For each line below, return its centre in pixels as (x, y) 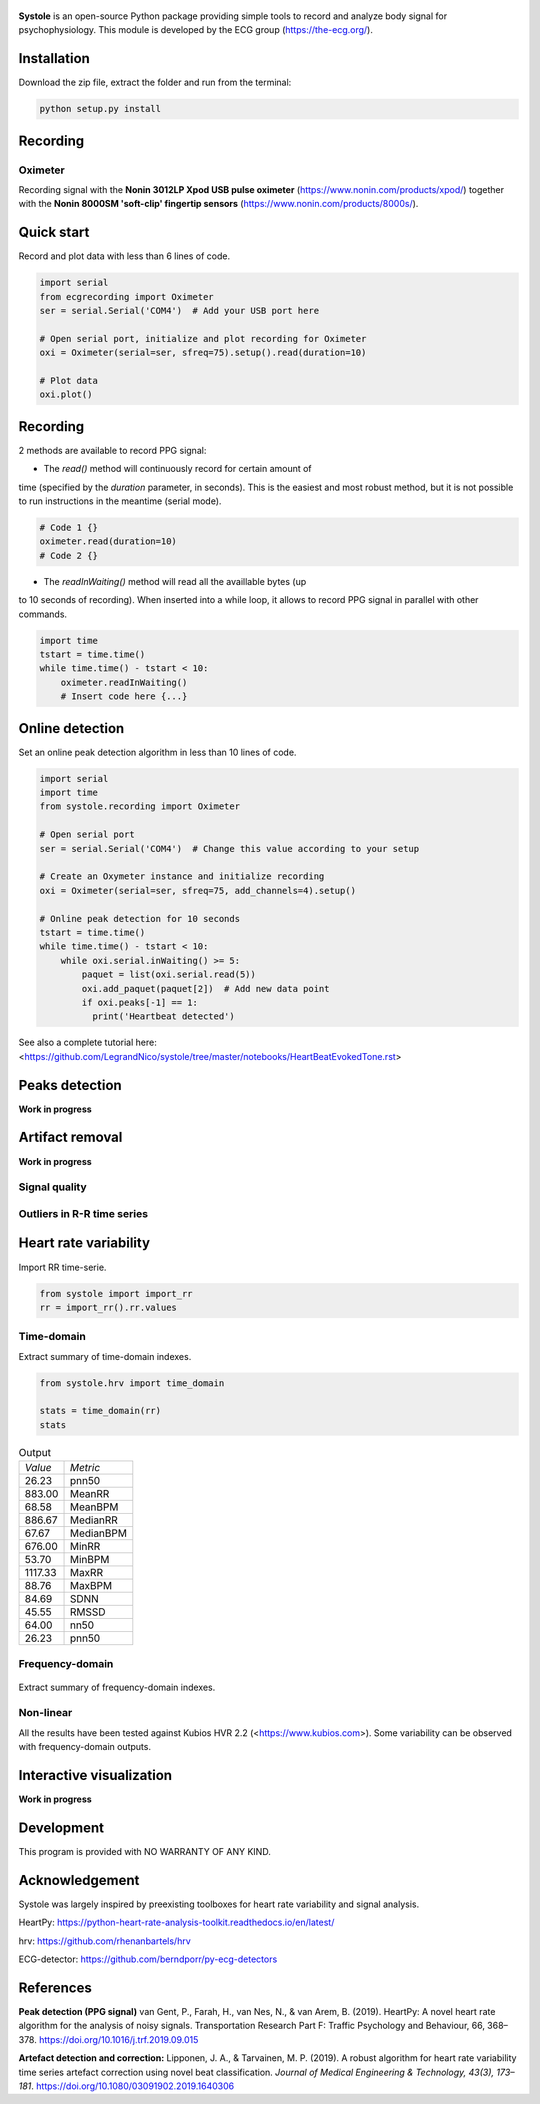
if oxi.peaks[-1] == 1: (140, 1002)
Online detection (71, 728)
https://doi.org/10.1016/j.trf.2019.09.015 (118, 2039)
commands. (43, 614)
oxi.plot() (66, 394)
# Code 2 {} (69, 555)
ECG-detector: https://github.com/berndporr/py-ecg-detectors (148, 1959)
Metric (85, 1468)
